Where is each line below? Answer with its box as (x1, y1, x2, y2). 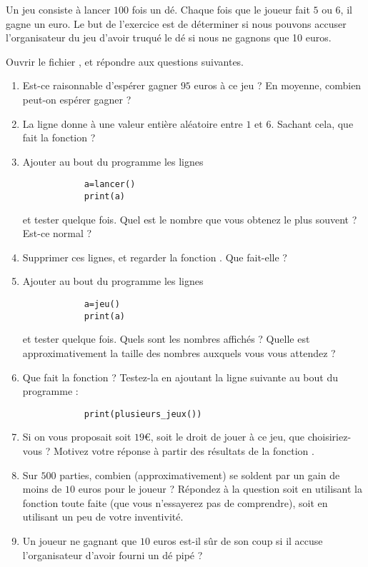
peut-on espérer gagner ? (22, 91, 131, 106)
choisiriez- (307, 429, 352, 444)
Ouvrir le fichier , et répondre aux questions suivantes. (6, 54, 244, 69)
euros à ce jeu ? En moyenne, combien (194, 78, 362, 93)
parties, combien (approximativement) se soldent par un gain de (59, 467, 340, 482)
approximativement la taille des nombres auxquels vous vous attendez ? (22, 345, 336, 360)
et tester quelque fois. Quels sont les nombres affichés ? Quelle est (22, 331, 310, 346)
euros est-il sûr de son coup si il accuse (153, 533, 323, 548)
